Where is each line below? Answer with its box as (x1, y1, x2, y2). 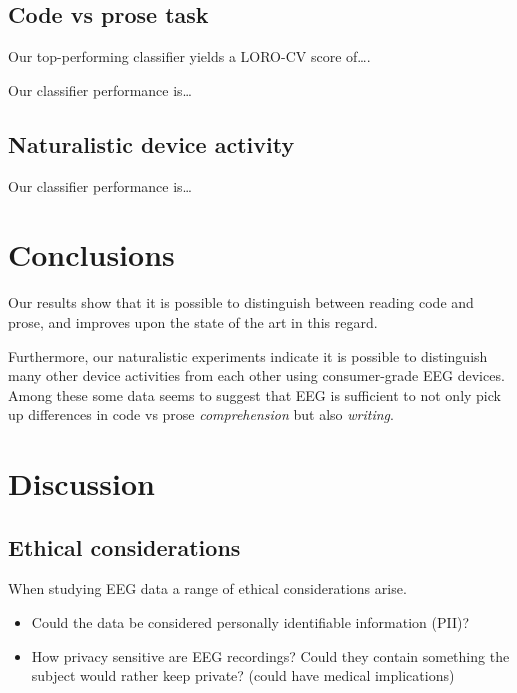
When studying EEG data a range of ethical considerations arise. (8, 578, 407, 599)
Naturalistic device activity (8, 128, 295, 159)
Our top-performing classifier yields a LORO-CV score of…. (8, 46, 371, 67)
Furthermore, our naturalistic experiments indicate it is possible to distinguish (8, 345, 488, 366)
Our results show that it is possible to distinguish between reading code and (8, 292, 474, 313)
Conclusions (8, 234, 175, 275)
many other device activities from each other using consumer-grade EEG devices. (8, 365, 505, 386)
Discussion (8, 463, 155, 504)
